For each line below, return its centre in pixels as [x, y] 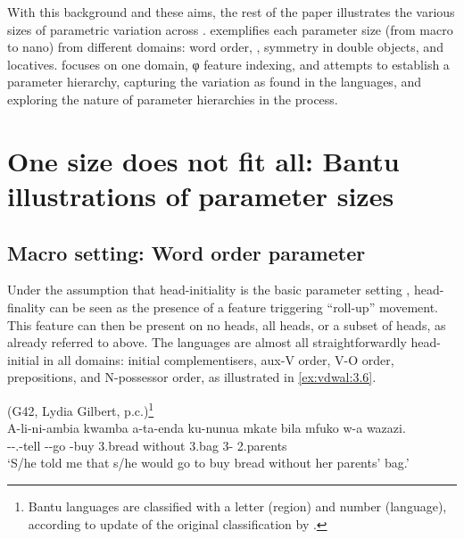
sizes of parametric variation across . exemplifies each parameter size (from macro [230, 29]
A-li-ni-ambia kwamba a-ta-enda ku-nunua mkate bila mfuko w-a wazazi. [207, 428]
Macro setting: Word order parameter [186, 252]
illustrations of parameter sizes [201, 195]
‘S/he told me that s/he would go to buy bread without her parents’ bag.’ [208, 463]
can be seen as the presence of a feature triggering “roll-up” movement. [244, 307]
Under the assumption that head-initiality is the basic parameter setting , [209, 290]
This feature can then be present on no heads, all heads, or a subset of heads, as [227, 324]
